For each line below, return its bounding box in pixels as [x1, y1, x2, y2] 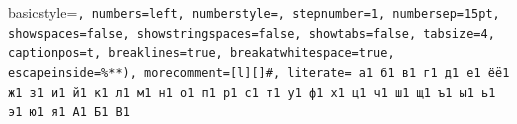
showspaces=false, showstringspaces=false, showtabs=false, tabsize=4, [8, 26, 495, 41]
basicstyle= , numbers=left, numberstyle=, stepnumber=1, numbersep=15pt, [8, 2, 500, 22]
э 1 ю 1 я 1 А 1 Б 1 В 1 [8, 105, 130, 120]
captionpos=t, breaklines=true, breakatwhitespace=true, [8, 46, 395, 61]
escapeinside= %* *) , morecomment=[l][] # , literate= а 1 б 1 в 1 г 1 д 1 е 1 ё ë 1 [8, 65, 510, 80]
